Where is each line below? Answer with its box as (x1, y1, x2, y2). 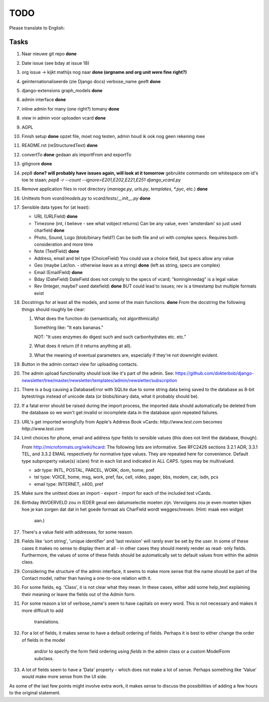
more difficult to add (21, 607, 64, 613)
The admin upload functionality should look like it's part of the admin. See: (21, 370, 174, 376)
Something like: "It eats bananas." (34, 324, 104, 331)
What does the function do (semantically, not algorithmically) (34, 315, 159, 321)
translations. (34, 619, 60, 625)
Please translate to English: (9, 25, 65, 31)
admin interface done (21, 97, 66, 103)
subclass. (34, 655, 54, 661)
